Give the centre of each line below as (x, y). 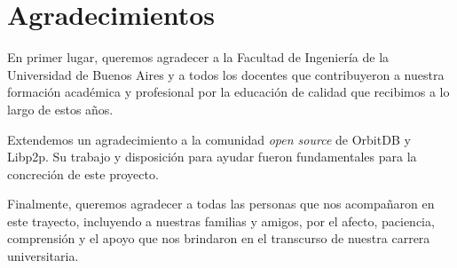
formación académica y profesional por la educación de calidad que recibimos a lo (228, 92)
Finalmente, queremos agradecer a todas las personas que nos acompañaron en (221, 204)
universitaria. (43, 256)
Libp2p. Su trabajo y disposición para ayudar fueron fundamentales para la (212, 157)
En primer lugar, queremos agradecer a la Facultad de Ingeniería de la (198, 57)
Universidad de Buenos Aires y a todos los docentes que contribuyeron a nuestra (226, 74)
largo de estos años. (60, 109)
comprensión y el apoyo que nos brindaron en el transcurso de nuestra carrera (219, 238)
